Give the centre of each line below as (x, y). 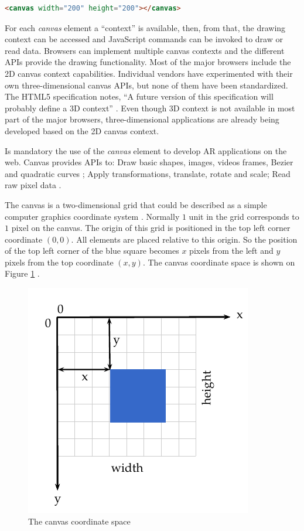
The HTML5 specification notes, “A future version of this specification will (139, 96)
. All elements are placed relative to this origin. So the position (184, 239)
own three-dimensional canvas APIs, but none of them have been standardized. (146, 85)
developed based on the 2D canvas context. (82, 130)
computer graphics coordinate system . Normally (92, 216)
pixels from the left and (231, 251)
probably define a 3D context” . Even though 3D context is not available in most (150, 108)
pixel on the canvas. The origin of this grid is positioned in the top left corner (151, 228)
